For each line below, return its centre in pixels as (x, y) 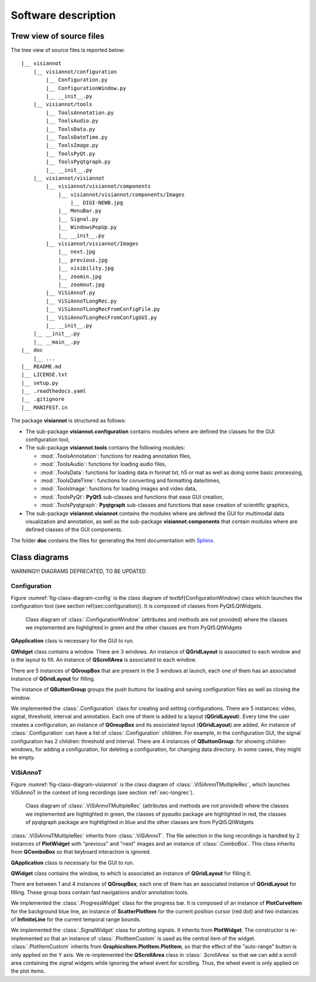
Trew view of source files (58, 36)
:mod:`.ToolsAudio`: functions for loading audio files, (103, 464)
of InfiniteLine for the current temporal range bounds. (76, 919)
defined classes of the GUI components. (74, 530)
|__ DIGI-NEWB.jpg (97, 203)
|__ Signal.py (78, 219)
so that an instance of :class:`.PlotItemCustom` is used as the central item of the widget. (150, 938)
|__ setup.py (40, 383)
